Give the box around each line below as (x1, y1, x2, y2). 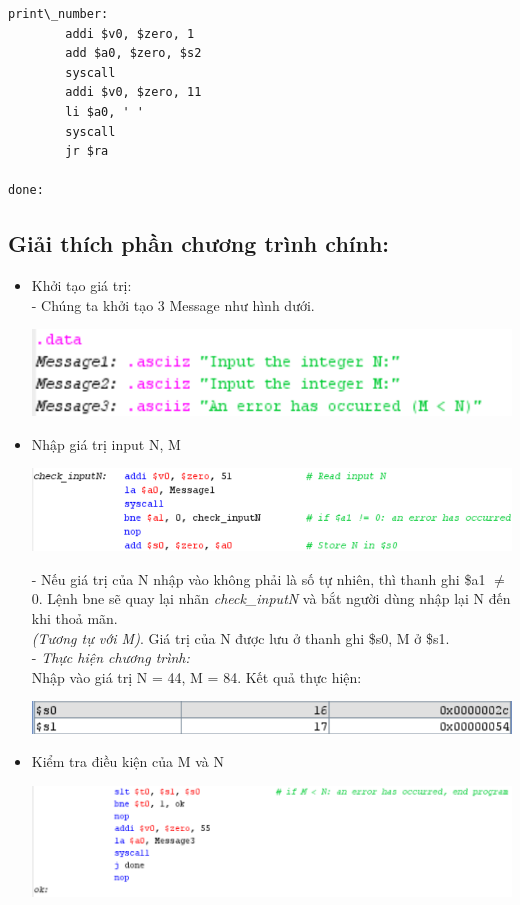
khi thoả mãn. (31, 607, 118, 628)
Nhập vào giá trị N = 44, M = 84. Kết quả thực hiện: (31, 666, 362, 687)
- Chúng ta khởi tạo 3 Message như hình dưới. (31, 294, 315, 315)
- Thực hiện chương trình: (31, 647, 190, 668)
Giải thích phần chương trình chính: (8, 228, 390, 259)
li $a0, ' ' (65, 104, 145, 119)
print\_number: (8, 7, 109, 21)
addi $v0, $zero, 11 (65, 85, 202, 100)
